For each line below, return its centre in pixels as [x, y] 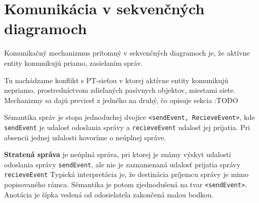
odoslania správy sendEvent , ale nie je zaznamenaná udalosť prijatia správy [122, 164]
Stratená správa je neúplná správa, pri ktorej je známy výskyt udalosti [118, 154]
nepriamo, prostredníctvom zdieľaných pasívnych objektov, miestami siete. [120, 90]
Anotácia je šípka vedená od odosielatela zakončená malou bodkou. [109, 194]
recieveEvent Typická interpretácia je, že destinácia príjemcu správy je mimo [126, 174]
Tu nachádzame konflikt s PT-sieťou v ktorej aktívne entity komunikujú [116, 80]
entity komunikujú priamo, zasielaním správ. [74, 62]
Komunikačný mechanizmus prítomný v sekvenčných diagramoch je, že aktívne [127, 53]
